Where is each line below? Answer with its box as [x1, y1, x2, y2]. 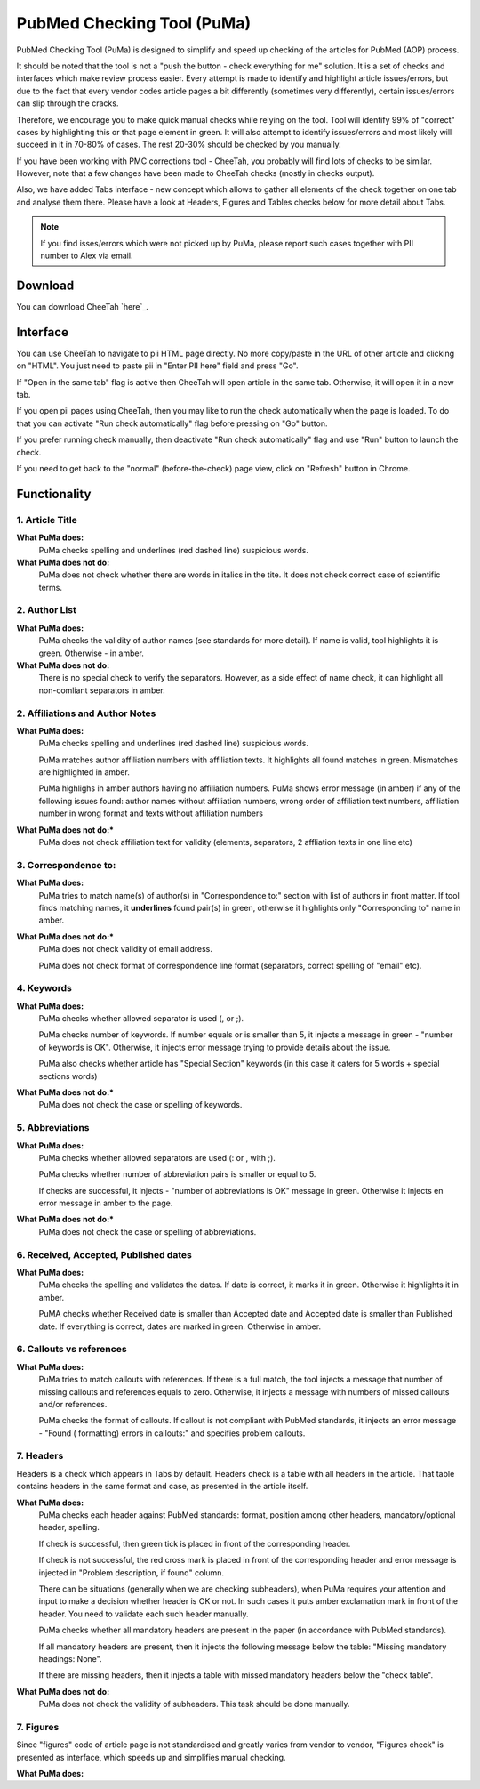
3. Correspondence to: [16, 858, 116, 871]
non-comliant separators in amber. [38, 685, 166, 696]
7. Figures [16, 1721, 60, 1733]
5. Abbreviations [16, 1122, 90, 1134]
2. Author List [16, 604, 77, 616]
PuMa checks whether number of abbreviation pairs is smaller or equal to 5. [38, 1169, 316, 1180]
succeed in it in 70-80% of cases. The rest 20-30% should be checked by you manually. [16, 139, 341, 150]
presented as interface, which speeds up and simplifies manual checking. [16, 1752, 286, 1762]
